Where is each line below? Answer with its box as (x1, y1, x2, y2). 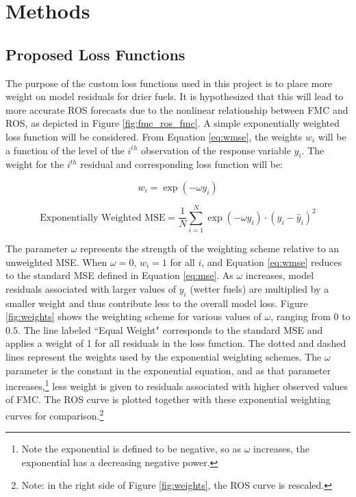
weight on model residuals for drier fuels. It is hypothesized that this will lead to (5, 89, 344, 104)
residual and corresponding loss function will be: (80, 157, 283, 171)
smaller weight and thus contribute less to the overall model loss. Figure (5, 295, 308, 310)
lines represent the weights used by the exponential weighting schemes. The (5, 350, 322, 364)
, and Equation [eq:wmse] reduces (201, 254, 342, 269)
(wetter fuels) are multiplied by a (190, 281, 329, 295)
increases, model (245, 268, 314, 282)
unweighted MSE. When (5, 254, 107, 269)
